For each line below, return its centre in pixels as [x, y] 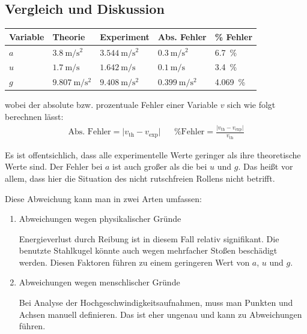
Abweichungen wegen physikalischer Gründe [100, 219]
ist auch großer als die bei [160, 166]
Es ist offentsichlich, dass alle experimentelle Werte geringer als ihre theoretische [153, 154]
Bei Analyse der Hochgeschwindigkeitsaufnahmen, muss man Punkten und [156, 303]
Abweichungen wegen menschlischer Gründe [99, 282]
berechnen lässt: [34, 116]
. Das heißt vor [266, 166]
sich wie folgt [251, 105]
